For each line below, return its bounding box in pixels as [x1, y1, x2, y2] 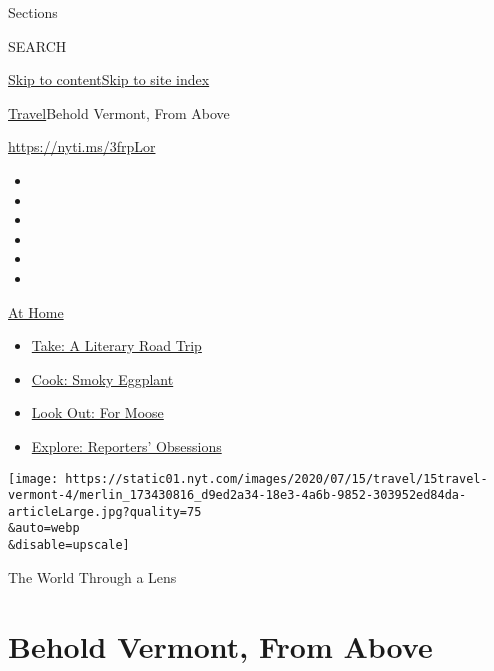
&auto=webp [8, 521, 80, 536]
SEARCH [8, 35, 67, 56]
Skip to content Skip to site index [8, 69, 210, 90]
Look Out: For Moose [31, 402, 164, 423]
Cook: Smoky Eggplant [31, 368, 174, 389]
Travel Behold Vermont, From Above [8, 102, 230, 123]
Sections [8, 2, 58, 22]
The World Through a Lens [8, 566, 177, 587]
